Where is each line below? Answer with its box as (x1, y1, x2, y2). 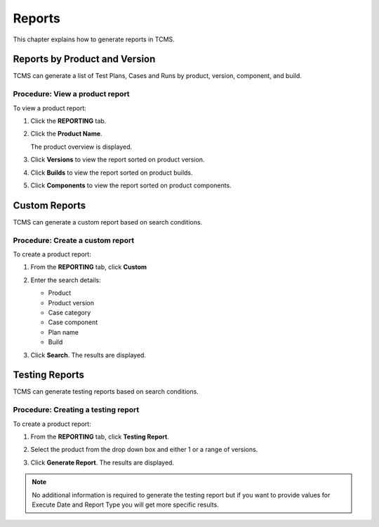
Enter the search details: (30, 276, 101, 284)
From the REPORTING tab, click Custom (30, 263, 147, 272)
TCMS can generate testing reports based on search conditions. (13, 387, 199, 396)
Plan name (48, 328, 79, 336)
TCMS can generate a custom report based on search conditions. (13, 218, 203, 226)
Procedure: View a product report (13, 89, 130, 99)
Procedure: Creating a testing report (13, 405, 140, 415)
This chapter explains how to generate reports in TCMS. (13, 35, 175, 44)
